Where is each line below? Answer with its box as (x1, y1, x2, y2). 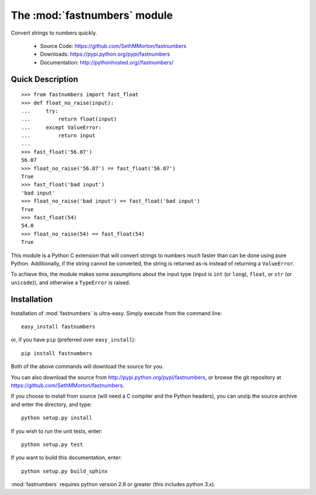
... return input (21, 132, 96, 139)
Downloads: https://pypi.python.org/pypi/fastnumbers (40, 50, 170, 58)
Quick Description (11, 74, 78, 84)
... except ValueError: (21, 124, 102, 131)
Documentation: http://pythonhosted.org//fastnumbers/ (40, 59, 174, 66)
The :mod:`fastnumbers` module (11, 9, 173, 22)
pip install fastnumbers (21, 350, 92, 357)
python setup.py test (21, 441, 83, 448)
